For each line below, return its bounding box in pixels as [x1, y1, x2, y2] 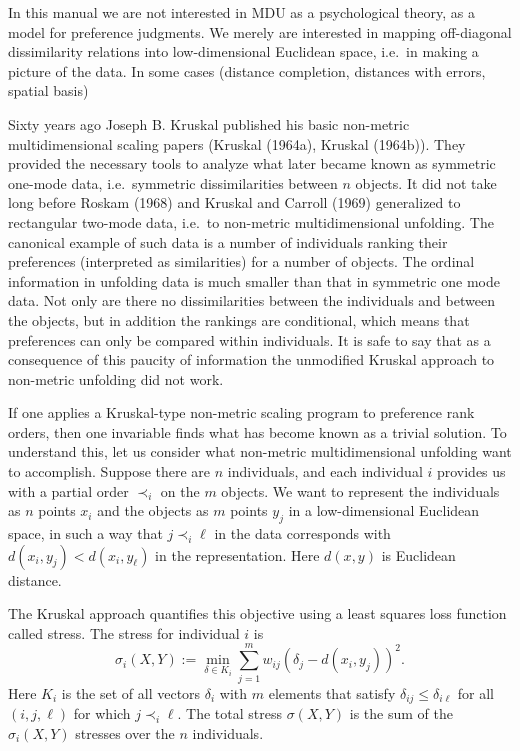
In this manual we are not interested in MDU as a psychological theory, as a [8, 2, 475, 22]
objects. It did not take [355, 172, 497, 193]
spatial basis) [8, 80, 89, 101]
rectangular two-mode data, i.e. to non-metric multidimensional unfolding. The [8, 211, 494, 232]
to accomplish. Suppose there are [8, 461, 211, 482]
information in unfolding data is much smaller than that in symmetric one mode [8, 270, 500, 291]
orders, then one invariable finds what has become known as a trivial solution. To [8, 421, 507, 442]
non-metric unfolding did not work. [8, 368, 224, 389]
